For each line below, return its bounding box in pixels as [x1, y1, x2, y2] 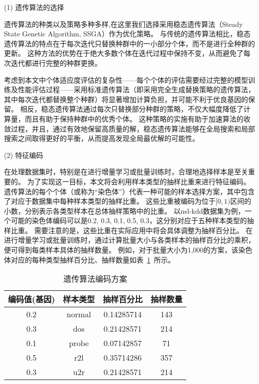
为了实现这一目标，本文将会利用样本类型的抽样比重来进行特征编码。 [27, 176, 251, 186]
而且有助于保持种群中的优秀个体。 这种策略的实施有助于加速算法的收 [24, 113, 251, 124]
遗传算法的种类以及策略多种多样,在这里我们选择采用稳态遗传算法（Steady [4, 18, 243, 29]
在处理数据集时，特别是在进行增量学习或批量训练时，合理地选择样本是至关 [4, 166, 248, 177]
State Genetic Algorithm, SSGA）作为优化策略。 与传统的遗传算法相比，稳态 [4, 28, 251, 39]
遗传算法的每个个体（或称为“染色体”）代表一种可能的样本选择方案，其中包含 [4, 186, 255, 196]
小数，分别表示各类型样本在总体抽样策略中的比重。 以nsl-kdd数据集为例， [4, 205, 245, 216]
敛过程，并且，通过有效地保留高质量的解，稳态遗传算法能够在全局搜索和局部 [4, 123, 255, 133]
